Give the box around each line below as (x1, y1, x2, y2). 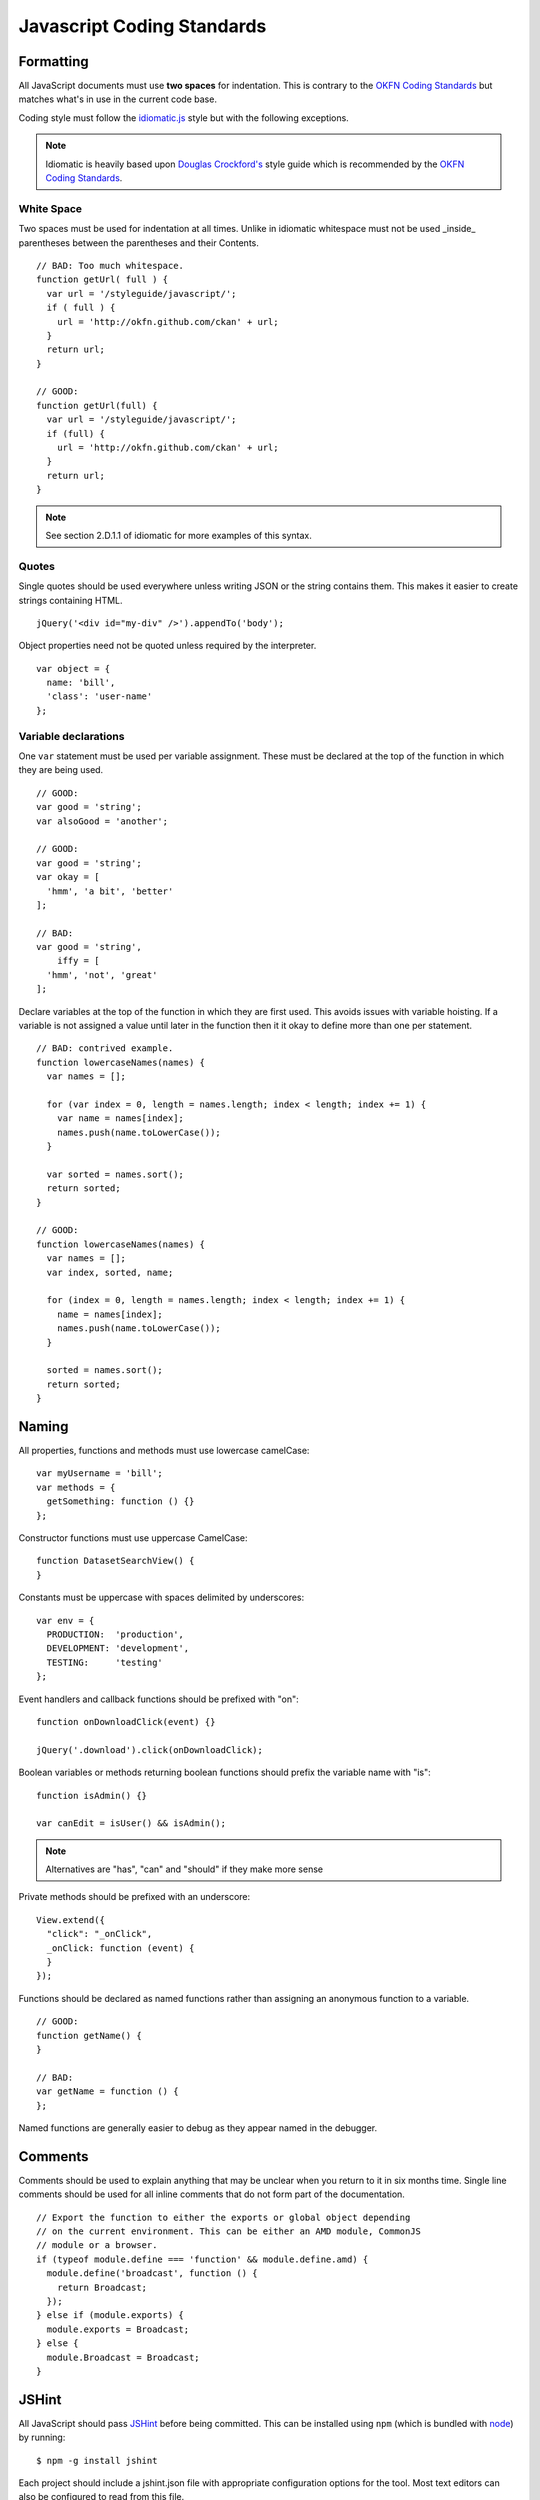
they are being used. (18, 764, 104, 776)
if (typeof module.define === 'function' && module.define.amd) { (36, 2253, 369, 2265)
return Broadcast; (56, 2281, 148, 2293)
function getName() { (36, 2030, 142, 2041)
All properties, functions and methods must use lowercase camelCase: (18, 1445, 310, 1457)
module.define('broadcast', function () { (46, 2268, 259, 2279)
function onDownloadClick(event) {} (36, 1716, 216, 1727)
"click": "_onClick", (46, 1928, 153, 1940)
